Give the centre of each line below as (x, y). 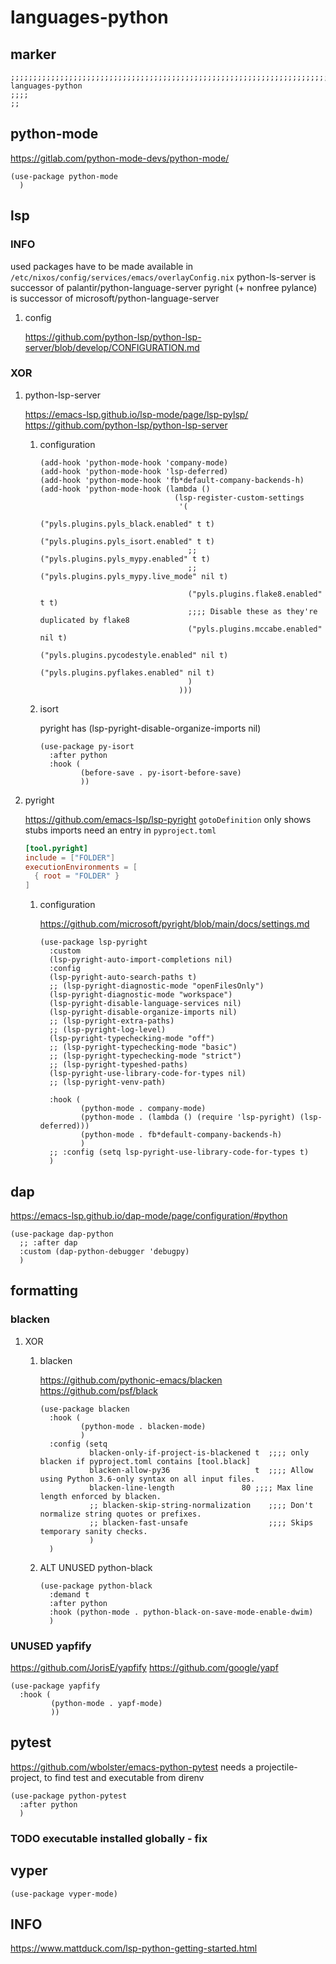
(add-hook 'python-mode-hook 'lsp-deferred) (134, 471)
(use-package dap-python (62, 1234)
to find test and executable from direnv (124, 1777)
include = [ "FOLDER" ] (70, 857)
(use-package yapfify (55, 1686)
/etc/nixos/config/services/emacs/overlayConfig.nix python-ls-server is (163, 277)
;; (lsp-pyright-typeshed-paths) (118, 1065)
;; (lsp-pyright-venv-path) (107, 1082)
